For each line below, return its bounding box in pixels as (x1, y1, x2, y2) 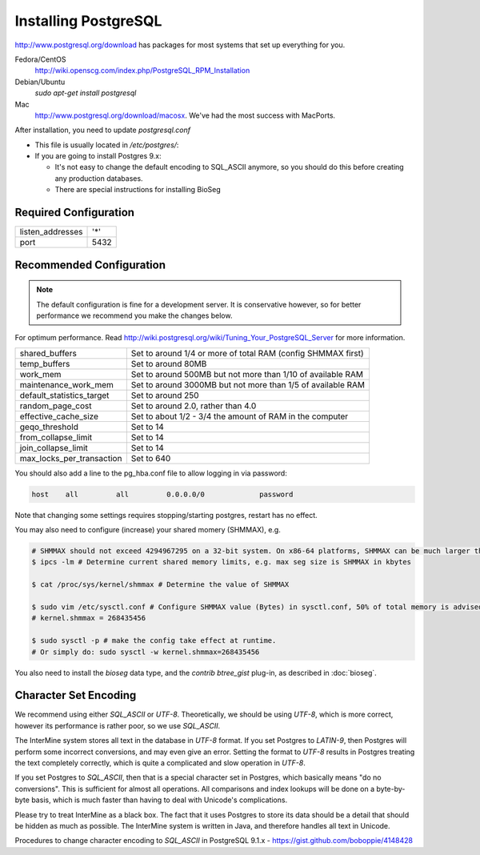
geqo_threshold (19, 421, 79, 432)
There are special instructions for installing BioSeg (54, 185, 222, 195)
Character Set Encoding (14, 688, 137, 702)
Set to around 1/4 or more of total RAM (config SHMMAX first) (130, 347, 364, 359)
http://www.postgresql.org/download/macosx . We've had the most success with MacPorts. (34, 110, 336, 120)
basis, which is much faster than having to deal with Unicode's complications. (30, 795, 288, 805)
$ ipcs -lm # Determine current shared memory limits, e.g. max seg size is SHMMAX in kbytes (31, 557, 412, 567)
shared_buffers (19, 347, 78, 359)
